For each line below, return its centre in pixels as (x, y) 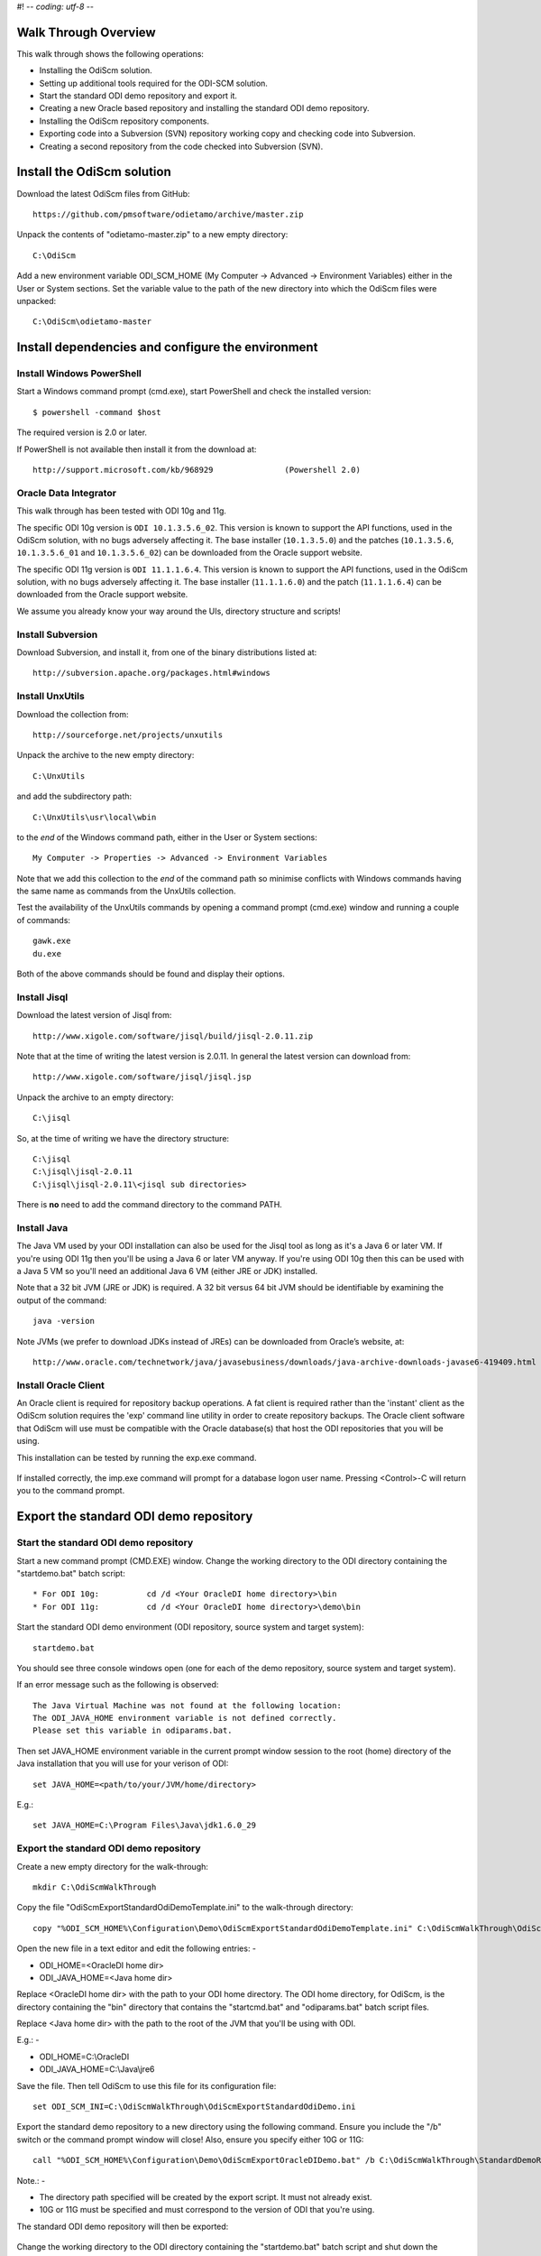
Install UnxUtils (50, 697)
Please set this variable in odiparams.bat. (133, 1731)
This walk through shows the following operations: (110, 53)
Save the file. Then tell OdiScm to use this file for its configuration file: (147, 2085)
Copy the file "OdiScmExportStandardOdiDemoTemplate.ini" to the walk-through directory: (185, 1908)
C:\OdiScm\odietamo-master (92, 322)
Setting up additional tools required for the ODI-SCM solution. (153, 83)
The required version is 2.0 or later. (82, 432)
